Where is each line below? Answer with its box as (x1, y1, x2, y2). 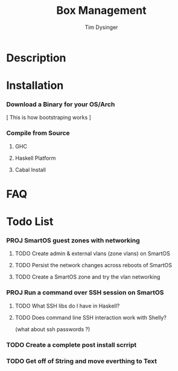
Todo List (6, 215, 54, 229)
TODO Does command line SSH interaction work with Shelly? (14, 314, 167, 321)
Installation (6, 79, 64, 92)
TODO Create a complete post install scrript (6, 340, 137, 349)
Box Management (56, 4, 147, 17)
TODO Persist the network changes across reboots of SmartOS (14, 262, 172, 269)
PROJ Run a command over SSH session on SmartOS (6, 288, 164, 297)
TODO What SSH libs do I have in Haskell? (14, 302, 120, 309)
